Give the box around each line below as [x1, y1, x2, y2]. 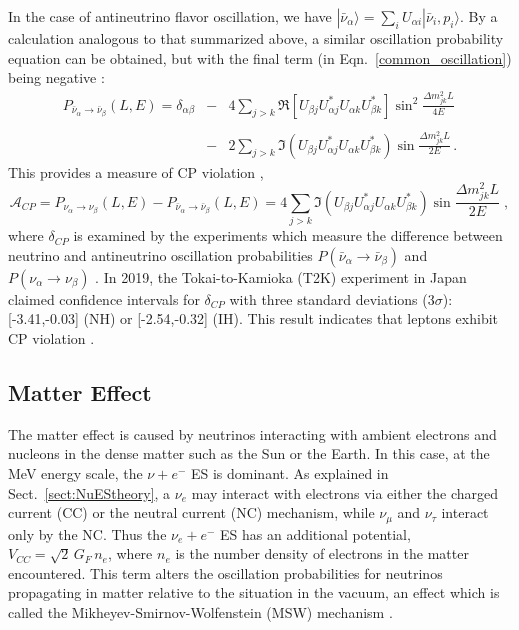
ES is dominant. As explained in [190, 462, 389, 483]
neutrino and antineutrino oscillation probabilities [8, 244, 313, 265]
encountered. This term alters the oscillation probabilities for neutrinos [8, 562, 443, 583]
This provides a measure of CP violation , [8, 161, 264, 182]
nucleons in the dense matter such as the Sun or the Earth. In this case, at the [8, 443, 490, 464]
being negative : [8, 67, 105, 88]
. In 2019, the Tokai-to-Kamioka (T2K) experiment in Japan [95, 266, 467, 287]
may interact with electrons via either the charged [191, 482, 498, 503]
